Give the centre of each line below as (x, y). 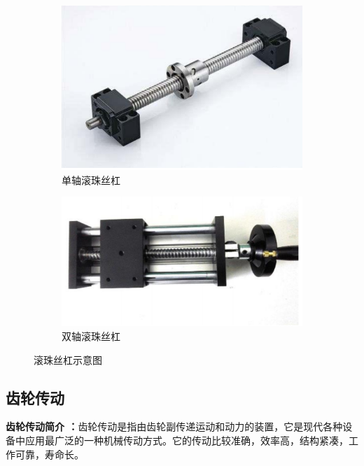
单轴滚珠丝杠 (91, 179)
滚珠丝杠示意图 (68, 359)
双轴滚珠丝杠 (91, 336)
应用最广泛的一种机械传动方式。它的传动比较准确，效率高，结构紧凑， (187, 440)
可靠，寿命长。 (49, 454)
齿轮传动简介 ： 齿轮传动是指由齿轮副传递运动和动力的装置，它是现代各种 (174, 426)
